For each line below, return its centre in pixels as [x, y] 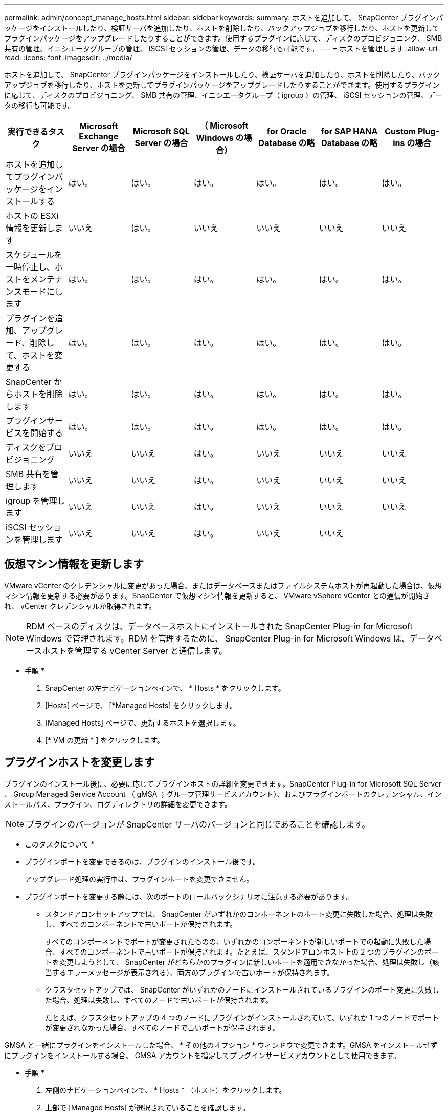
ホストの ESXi [32, 216]
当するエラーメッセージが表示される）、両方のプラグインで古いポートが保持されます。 [189, 972]
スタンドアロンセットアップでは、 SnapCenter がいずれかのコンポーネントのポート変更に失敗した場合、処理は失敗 [239, 914]
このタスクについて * [60, 844]
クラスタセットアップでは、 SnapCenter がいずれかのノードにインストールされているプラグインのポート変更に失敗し [242, 989]
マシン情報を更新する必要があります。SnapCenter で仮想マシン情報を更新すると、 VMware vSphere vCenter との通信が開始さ [217, 595]
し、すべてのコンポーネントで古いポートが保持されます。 [141, 924]
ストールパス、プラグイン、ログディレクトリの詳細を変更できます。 [118, 804]
